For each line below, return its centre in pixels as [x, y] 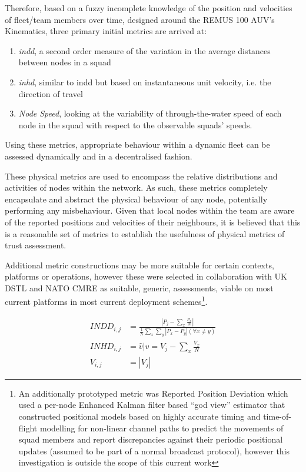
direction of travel [51, 93]
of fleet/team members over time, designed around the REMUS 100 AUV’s [140, 19]
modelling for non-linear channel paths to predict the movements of [162, 428]
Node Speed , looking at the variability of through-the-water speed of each [150, 113]
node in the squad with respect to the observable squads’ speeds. [135, 124]
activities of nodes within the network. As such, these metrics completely [136, 187]
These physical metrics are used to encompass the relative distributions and [141, 176]
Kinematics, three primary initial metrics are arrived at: [106, 31]
